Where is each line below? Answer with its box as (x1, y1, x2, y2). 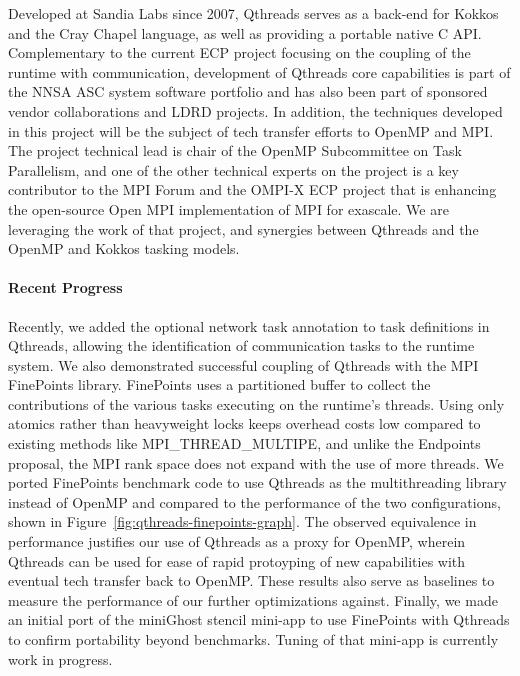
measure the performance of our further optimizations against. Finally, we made (8, 589, 498, 610)
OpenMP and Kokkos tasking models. (8, 238, 240, 259)
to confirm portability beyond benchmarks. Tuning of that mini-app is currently (8, 629, 499, 650)
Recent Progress (8, 277, 123, 298)
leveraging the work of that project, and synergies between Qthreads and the (8, 218, 479, 239)
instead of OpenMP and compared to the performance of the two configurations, (8, 491, 501, 512)
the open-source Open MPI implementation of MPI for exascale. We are (8, 198, 449, 219)
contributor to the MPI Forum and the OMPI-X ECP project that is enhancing (8, 179, 497, 200)
